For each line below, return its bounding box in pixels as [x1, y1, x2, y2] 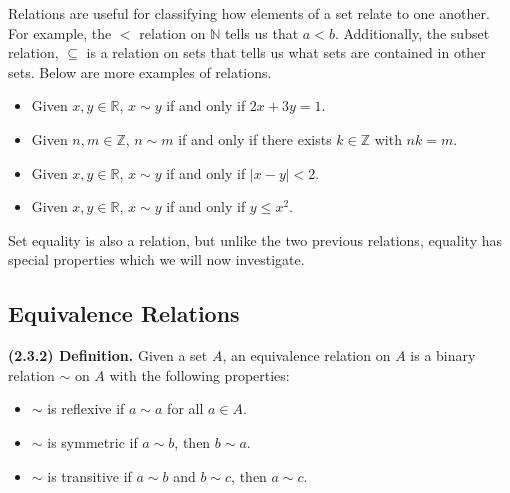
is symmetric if [47, 431, 138, 452]
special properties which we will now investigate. [8, 249, 305, 270]
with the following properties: [109, 364, 290, 385]
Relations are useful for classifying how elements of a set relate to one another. [8, 3, 490, 23]
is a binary [410, 345, 476, 366]
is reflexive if [47, 398, 125, 419]
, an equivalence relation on [222, 345, 391, 366]
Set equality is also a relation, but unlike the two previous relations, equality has [8, 229, 503, 250]
